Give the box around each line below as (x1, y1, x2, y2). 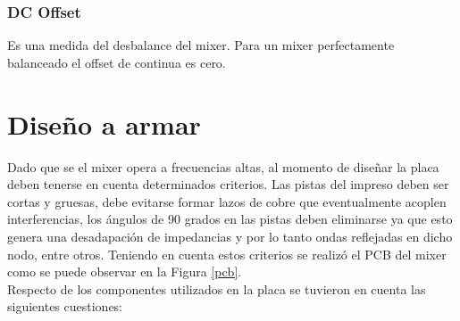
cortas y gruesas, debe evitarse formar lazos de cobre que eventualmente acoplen (7, 192, 447, 210)
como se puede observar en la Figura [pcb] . (7, 262, 242, 281)
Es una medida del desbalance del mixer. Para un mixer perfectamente (7, 36, 395, 54)
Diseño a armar (7, 105, 201, 142)
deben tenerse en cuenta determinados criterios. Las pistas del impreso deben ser (7, 175, 449, 193)
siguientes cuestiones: (7, 297, 123, 316)
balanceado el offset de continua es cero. (7, 53, 226, 71)
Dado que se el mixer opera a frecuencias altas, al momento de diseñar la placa (7, 157, 439, 176)
